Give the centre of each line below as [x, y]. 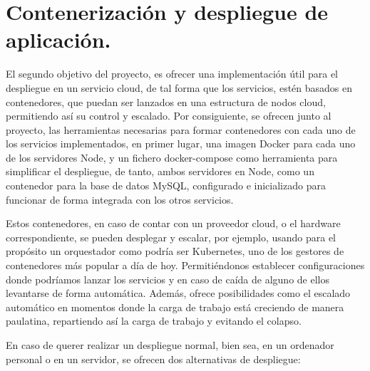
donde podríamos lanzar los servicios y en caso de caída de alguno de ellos [168, 279]
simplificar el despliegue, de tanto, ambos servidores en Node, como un [160, 171]
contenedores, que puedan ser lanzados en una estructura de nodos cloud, [166, 101]
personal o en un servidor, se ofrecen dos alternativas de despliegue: [153, 359]
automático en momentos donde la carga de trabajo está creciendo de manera [175, 307]
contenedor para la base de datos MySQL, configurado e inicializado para [166, 185]
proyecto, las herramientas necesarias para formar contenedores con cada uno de [181, 129]
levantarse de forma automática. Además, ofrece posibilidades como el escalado [178, 293]
